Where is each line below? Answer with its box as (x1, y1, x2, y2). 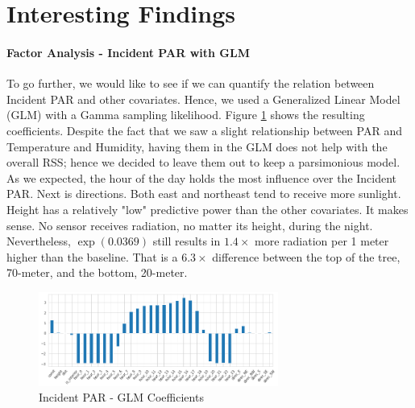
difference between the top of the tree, (212, 248, 400, 265)
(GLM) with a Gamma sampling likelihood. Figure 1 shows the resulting (6, 106, 365, 123)
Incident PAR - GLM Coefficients (39, 389, 204, 406)
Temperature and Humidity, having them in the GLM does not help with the (6, 138, 388, 155)
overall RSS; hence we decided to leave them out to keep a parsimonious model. (6, 154, 400, 171)
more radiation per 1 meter (255, 233, 389, 249)
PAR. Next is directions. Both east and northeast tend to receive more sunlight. (6, 185, 401, 202)
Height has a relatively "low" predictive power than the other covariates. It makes (6, 200, 409, 217)
